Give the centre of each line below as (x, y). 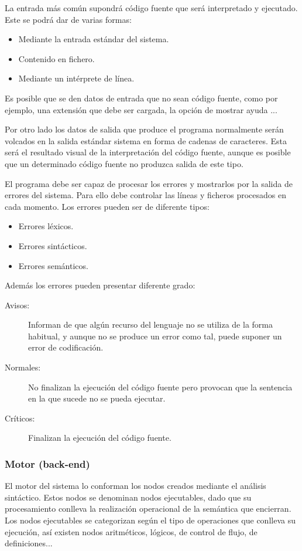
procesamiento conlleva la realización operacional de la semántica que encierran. (148, 509)
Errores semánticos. (53, 265)
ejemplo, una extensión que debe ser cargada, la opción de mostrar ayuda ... (141, 109)
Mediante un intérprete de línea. (76, 78)
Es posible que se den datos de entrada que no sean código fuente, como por (141, 98)
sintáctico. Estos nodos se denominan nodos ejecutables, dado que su (128, 497)
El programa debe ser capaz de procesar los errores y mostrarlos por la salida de (149, 183)
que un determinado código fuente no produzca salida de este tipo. (124, 163)
